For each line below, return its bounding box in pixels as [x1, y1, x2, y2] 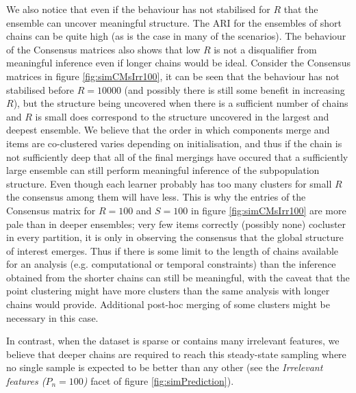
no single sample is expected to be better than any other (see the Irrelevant [6, 360, 323, 375]
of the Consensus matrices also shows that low [6, 42, 201, 56]
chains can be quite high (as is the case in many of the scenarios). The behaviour [6, 29, 346, 43]
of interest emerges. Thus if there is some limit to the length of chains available [6, 243, 339, 257]
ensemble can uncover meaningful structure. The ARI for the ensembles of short [6, 15, 342, 29]
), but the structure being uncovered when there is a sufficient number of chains [13, 96, 348, 110]
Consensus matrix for [6, 203, 96, 217]
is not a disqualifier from [214, 42, 317, 56]
